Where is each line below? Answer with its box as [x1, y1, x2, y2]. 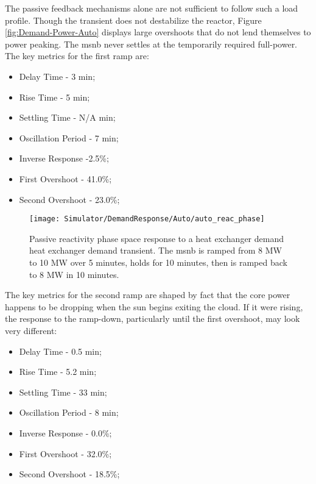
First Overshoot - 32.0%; [19, 447, 112, 460]
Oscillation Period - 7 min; [19, 131, 119, 144]
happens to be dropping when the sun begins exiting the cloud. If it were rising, [5, 300, 303, 313]
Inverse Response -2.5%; [19, 152, 109, 165]
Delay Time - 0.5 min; [19, 344, 102, 357]
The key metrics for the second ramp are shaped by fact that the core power [5, 288, 290, 301]
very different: [5, 324, 57, 336]
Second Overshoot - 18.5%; [19, 468, 120, 480]
